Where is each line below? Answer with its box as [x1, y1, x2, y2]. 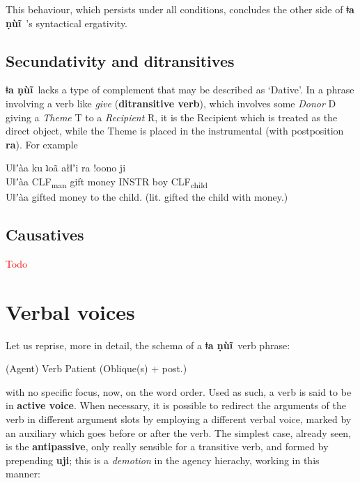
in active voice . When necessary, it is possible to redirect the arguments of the [6, 398, 346, 413]
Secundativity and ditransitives [6, 49, 235, 71]
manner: [6, 466, 40, 481]
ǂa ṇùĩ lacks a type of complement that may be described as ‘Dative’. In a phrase [6, 82, 354, 97]
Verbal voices [6, 297, 135, 325]
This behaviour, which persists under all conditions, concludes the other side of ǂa [6, 2, 354, 16]
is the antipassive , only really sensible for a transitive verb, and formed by [6, 439, 329, 454]
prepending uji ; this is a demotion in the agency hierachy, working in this [6, 452, 320, 467]
